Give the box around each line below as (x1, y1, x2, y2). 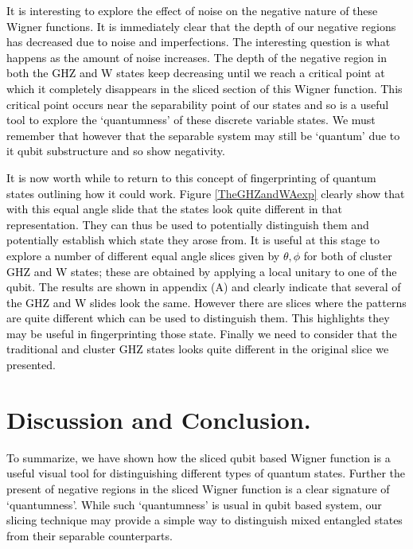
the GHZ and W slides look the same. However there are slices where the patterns (6, 294, 407, 310)
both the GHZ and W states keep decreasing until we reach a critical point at (6, 64, 385, 81)
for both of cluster (303, 247, 392, 263)
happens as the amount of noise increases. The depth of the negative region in (6, 49, 388, 65)
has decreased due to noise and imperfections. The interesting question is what (6, 33, 391, 50)
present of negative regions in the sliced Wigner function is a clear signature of (6, 480, 390, 496)
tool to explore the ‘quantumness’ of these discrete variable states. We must (6, 111, 376, 128)
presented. (6, 356, 56, 373)
